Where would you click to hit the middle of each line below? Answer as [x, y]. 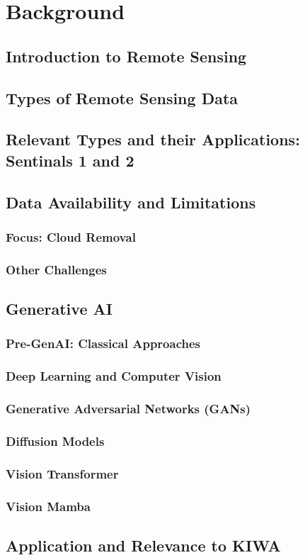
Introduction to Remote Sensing [126, 56]
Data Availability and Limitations [131, 202]
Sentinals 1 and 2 [70, 160]
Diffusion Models [55, 441]
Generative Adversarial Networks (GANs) [128, 408]
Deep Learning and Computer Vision [114, 376]
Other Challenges [56, 269]
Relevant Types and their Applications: [153, 139]
